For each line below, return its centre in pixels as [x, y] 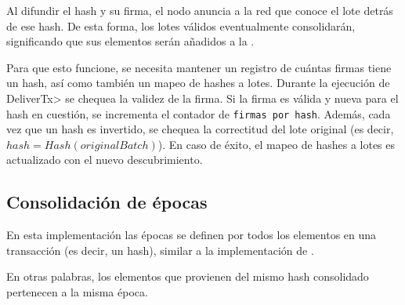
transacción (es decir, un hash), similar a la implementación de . [160, 250]
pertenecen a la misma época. [77, 291]
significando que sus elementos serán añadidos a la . [130, 41]
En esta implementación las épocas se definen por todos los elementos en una [192, 235]
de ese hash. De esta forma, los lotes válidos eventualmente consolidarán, [181, 25]
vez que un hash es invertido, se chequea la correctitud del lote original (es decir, [200, 129]
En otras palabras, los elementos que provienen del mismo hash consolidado [188, 276]
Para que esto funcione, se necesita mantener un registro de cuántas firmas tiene [199, 67]
